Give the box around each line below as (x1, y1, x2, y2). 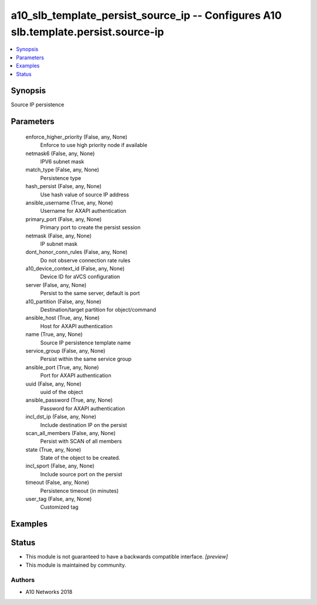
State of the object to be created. (40, 454, 120, 462)
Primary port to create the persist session (40, 224, 141, 231)
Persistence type (40, 174, 82, 182)
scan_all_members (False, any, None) (25, 429, 116, 436)
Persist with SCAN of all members (40, 438, 122, 445)
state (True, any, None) (25, 446, 82, 453)
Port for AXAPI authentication (40, 372, 112, 379)
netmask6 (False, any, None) (25, 150, 95, 157)
